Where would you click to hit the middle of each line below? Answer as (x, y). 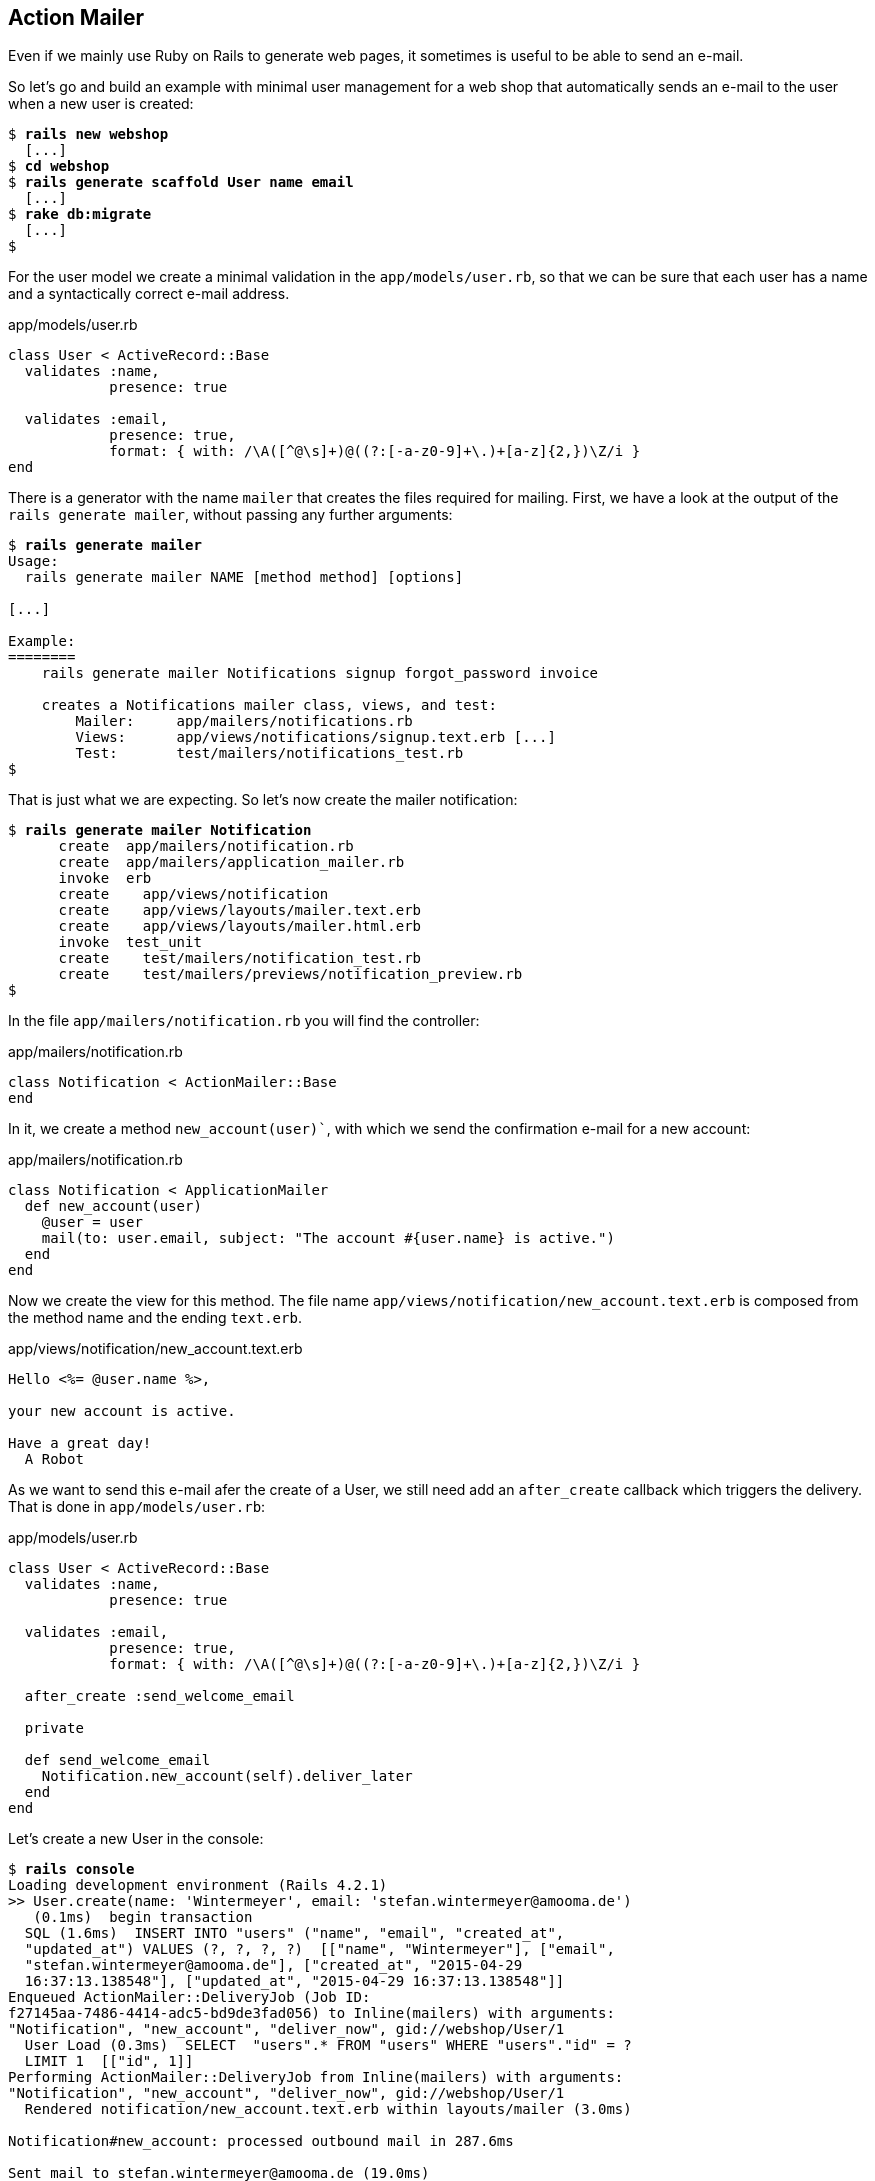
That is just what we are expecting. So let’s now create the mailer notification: (263, 800)
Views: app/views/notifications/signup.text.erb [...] (315, 737)
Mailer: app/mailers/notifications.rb (244, 721)
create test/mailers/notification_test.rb (240, 958)
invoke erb (105, 878)
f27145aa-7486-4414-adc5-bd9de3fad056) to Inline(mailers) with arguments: (311, 2013)
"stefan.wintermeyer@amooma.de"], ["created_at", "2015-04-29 (273, 1965)
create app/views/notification (193, 894)
